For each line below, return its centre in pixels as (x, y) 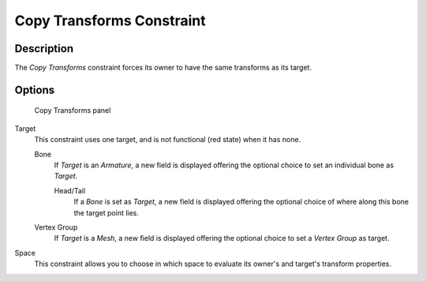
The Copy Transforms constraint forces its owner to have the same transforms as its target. (163, 68)
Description (44, 49)
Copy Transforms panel (73, 111)
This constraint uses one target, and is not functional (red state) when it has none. (168, 140)
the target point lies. (106, 212)
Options (35, 90)
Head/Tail (70, 190)
